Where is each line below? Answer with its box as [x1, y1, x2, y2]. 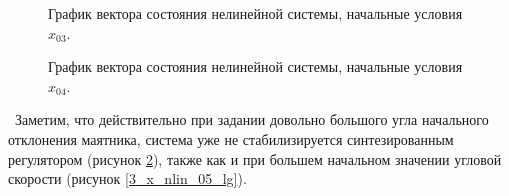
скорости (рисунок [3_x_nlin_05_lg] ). [8, 168, 247, 189]
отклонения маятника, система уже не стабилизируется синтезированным [8, 128, 454, 149]
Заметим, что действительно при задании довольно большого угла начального [14, 109, 489, 130]
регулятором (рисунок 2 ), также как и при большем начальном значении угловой [8, 148, 502, 169]
